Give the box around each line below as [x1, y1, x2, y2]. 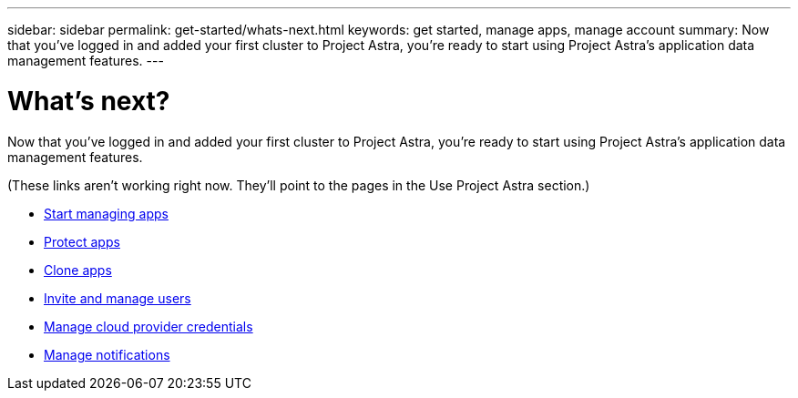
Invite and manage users [44, 290, 191, 306]
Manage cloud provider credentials [44, 318, 253, 334]
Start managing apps [44, 205, 169, 221]
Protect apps [44, 233, 120, 250]
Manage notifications [44, 346, 170, 362]
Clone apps [44, 261, 112, 278]
